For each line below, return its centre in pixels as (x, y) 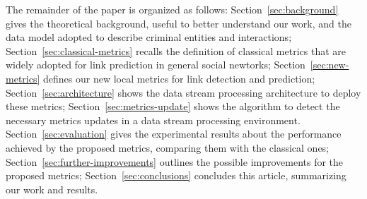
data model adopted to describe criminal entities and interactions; (149, 37)
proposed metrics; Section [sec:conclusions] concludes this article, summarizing (176, 175)
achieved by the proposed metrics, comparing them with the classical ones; (168, 147)
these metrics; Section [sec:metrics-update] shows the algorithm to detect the (173, 106)
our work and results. (52, 189)
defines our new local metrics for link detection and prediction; (179, 78)
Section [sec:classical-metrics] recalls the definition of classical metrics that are (176, 50)
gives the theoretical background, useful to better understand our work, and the (179, 23)
